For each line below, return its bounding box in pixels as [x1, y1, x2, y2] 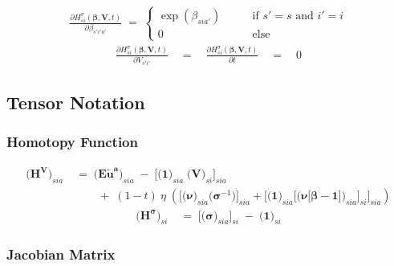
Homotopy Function [6, 132, 138, 152]
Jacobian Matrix [6, 244, 116, 264]
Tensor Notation [6, 89, 145, 114]
